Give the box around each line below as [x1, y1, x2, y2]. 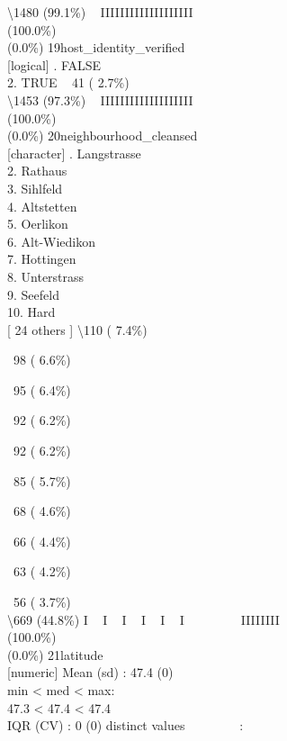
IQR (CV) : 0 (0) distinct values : [7, 716, 244, 735]
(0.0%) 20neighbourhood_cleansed [7, 126, 198, 145]
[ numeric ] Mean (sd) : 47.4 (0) [7, 663, 174, 682]
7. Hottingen [7, 249, 76, 268]
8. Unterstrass [7, 267, 85, 285]
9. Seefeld [7, 285, 59, 303]
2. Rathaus [7, 161, 67, 180]
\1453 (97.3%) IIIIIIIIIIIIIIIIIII [7, 90, 193, 109]
